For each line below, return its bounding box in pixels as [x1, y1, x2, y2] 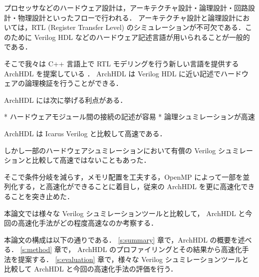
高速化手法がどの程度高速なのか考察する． [17, 218, 158, 228]
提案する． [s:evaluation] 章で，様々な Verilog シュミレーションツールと [17, 254, 249, 264]
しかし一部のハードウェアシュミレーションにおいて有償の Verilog [4, 145, 216, 155]
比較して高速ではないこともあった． [31, 155, 151, 165]
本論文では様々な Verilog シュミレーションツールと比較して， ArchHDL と [4, 208, 246, 218]
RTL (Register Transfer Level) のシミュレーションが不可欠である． [31, 22, 246, 32]
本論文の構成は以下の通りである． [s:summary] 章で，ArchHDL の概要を [4, 234, 238, 245]
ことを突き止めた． [10, 191, 74, 201]
